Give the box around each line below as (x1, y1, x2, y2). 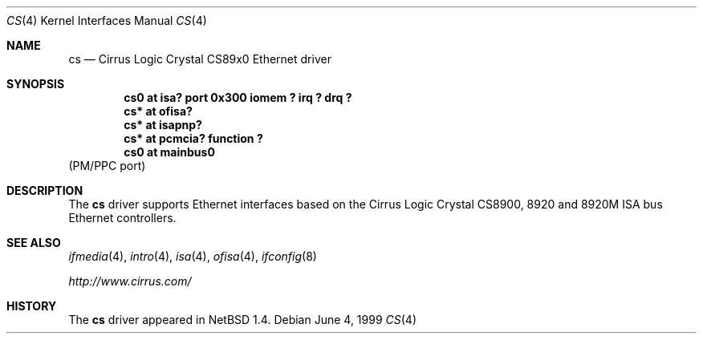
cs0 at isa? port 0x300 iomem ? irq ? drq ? (124, 91, 352, 104)
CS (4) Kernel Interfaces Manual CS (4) (6, 14, 207, 27)
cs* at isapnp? (124, 118, 202, 132)
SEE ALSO (6, 236, 61, 249)
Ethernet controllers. (68, 211, 177, 225)
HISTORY (6, 299, 57, 313)
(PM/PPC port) (68, 159, 146, 172)
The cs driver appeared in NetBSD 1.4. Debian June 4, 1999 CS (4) (68, 313, 417, 326)
